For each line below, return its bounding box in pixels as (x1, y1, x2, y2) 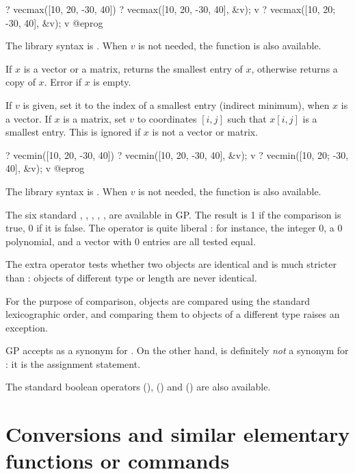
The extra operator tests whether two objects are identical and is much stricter (5, 257, 337, 271)
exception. (5, 320, 48, 334)
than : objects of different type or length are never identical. (5, 270, 257, 284)
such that (227, 111, 267, 125)
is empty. (93, 75, 131, 89)
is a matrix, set (63, 111, 127, 125)
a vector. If (5, 111, 51, 125)
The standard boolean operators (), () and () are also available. (5, 379, 271, 394)
